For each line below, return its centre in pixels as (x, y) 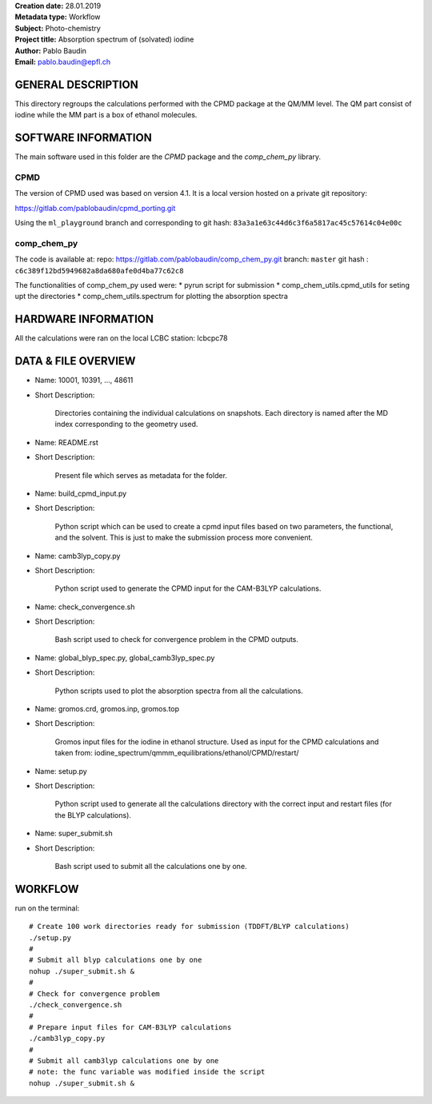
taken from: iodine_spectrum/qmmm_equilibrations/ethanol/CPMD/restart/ (177, 753)
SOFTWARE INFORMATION (83, 138)
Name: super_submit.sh (74, 833)
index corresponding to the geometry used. (126, 424)
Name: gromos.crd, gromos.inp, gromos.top (107, 709)
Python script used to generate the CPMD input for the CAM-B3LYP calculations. (188, 588)
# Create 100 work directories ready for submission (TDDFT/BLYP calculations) (189, 927)
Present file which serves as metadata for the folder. (141, 475)
